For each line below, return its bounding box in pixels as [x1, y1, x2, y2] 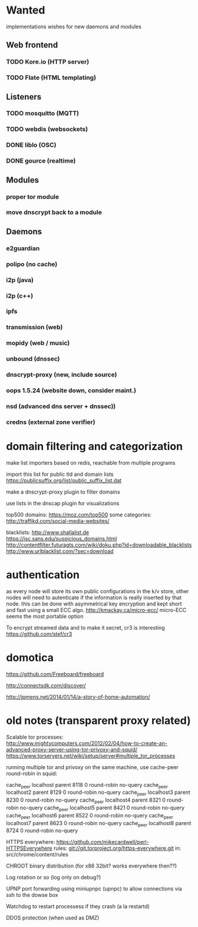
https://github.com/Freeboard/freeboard [6, 670, 104, 677]
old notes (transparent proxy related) [6, 714, 192, 727]
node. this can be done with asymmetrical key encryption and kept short [6, 600, 182, 607]
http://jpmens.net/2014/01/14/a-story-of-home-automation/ [6, 693, 150, 700]
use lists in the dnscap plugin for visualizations [6, 499, 120, 506]
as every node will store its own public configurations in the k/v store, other [6, 587, 189, 595]
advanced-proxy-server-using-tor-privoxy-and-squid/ [6, 746, 137, 753]
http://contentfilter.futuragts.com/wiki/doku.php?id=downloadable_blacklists [6, 541, 192, 548]
